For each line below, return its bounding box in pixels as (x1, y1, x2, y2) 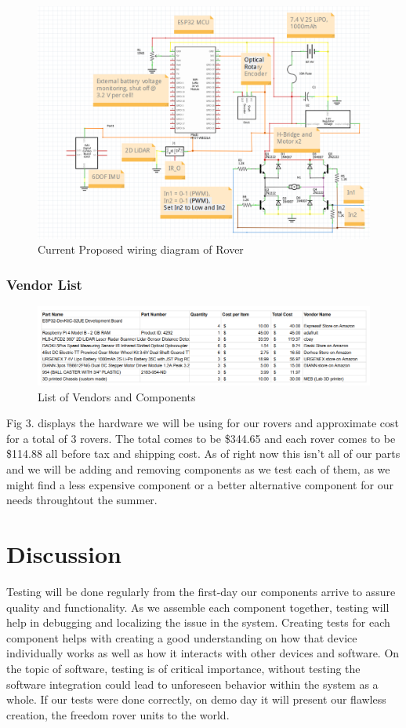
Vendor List (6, 274, 82, 294)
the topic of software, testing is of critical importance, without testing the (6, 660, 361, 676)
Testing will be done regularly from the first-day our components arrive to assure (6, 583, 396, 599)
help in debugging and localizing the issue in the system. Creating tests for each (6, 614, 390, 631)
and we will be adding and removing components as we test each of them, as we (6, 461, 390, 477)
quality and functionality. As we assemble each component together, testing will (6, 598, 390, 615)
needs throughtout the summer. (6, 492, 158, 508)
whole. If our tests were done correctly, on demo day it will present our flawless (6, 691, 386, 708)
